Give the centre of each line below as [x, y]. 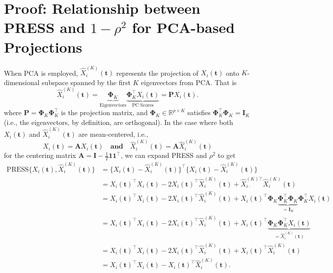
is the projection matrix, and [104, 112]
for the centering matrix [40, 155]
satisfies [199, 112]
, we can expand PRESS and [164, 155]
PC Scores [143, 105]
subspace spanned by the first [86, 82]
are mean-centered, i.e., [113, 134]
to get [227, 155]
